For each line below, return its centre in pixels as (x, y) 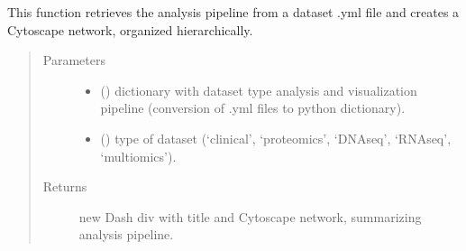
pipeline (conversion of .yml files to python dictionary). (253, 108)
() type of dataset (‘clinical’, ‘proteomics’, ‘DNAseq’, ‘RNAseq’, (276, 138)
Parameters (74, 60)
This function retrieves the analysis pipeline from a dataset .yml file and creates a (233, 12)
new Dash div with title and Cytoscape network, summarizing (250, 216)
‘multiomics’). (138, 156)
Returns (65, 186)
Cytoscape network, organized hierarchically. (130, 29)
